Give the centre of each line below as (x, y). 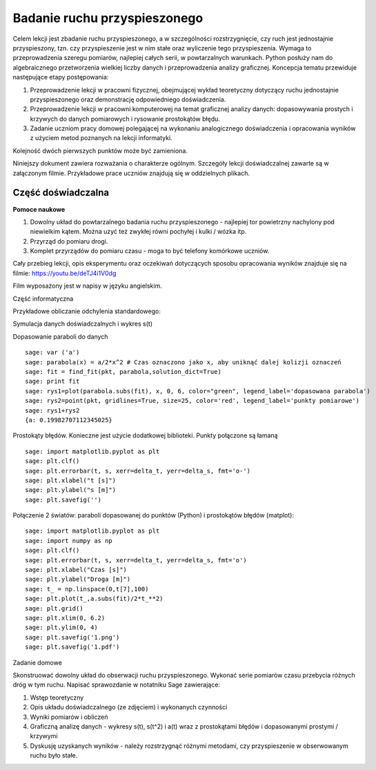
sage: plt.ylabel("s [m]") (71, 490)
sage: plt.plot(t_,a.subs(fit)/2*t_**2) (94, 599)
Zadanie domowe (37, 662)
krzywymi (44, 736)
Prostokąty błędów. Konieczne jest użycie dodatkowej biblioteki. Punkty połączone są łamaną (145, 435)
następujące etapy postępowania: (61, 77)
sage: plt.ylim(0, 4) (61, 628)
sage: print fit (52, 382)
